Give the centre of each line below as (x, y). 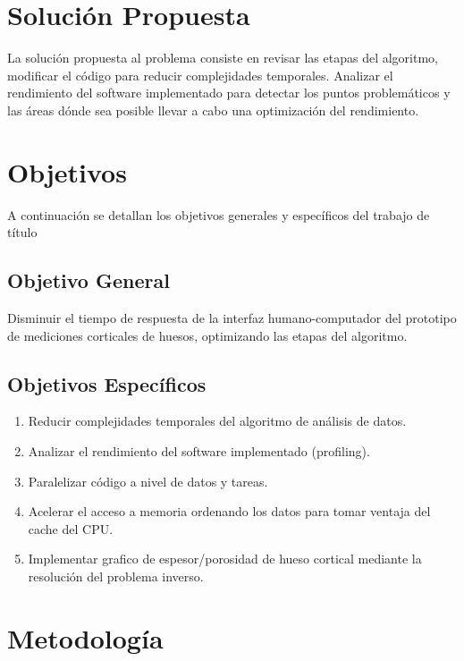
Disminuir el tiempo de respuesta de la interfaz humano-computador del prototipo (232, 318)
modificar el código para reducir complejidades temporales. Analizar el (200, 75)
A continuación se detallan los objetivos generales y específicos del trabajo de (219, 214)
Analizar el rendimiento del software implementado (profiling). (199, 451)
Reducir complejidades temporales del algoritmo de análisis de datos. (217, 421)
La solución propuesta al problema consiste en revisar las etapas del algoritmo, (223, 58)
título (22, 232)
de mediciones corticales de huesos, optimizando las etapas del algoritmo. (207, 335)
